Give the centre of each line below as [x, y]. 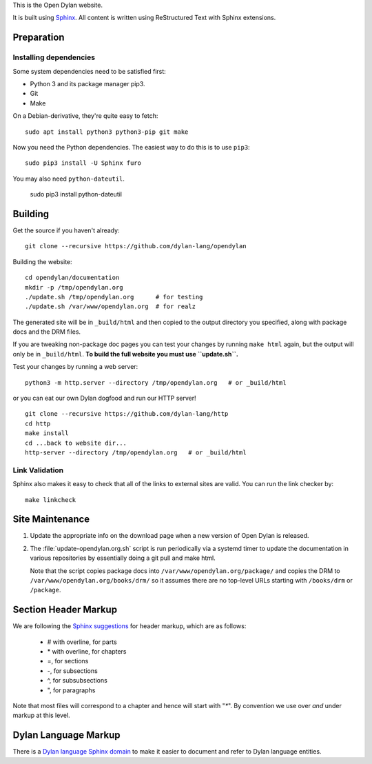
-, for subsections [72, 671]
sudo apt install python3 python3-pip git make [107, 132]
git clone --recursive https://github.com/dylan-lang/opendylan [136, 246]
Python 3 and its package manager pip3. [87, 83]
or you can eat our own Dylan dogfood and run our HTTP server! [104, 398]
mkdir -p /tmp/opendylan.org [74, 287]
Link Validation [38, 470]
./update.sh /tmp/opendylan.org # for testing [114, 297]
